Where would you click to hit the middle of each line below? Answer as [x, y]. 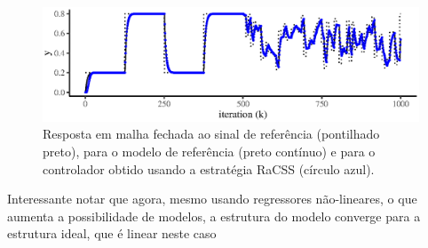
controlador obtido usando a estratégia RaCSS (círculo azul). [209, 168]
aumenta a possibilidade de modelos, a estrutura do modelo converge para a [214, 216]
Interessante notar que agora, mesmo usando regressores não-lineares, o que [212, 199]
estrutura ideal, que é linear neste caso [112, 233]
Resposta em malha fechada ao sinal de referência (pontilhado [211, 134]
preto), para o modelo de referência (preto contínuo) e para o [209, 151]
